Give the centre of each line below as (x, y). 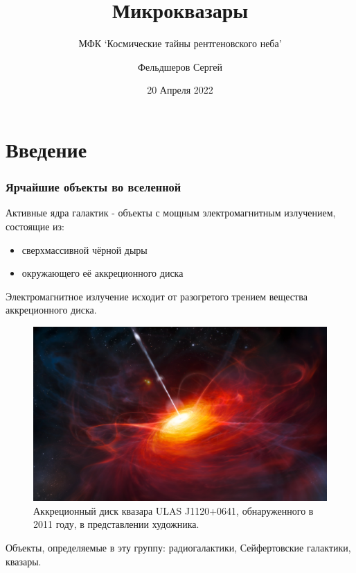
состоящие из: (35, 226)
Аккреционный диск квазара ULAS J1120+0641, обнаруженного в (173, 510)
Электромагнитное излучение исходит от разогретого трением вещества (157, 296)
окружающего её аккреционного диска (103, 273)
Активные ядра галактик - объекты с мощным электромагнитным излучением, (171, 213)
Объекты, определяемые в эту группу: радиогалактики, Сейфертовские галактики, (178, 547)
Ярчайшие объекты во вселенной (94, 187)
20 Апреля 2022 (180, 90)
